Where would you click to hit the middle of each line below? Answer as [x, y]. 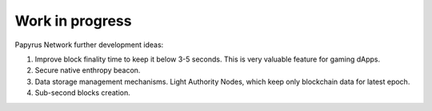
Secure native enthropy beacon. [88, 70]
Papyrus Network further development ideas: [89, 45]
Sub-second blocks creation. [83, 93]
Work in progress [73, 21]
